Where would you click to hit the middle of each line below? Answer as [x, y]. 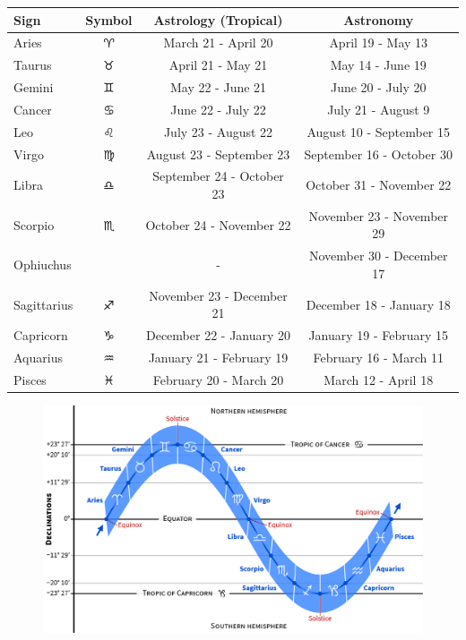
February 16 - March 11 [378, 357]
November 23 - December [218, 295]
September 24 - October [218, 176]
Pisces [30, 379]
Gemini [34, 87]
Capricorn [41, 335]
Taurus [33, 65]
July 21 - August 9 [379, 109]
